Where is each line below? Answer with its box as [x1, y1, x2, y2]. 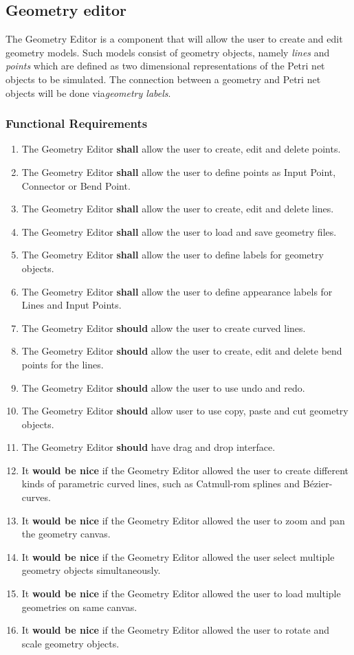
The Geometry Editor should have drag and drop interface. [21, 440, 276, 454]
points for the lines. [21, 357, 104, 371]
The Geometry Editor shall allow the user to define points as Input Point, [21, 164, 336, 179]
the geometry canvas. [21, 526, 111, 541]
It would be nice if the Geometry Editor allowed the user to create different [21, 463, 349, 477]
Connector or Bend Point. [21, 178, 131, 192]
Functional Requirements [5, 115, 148, 132]
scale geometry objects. [21, 636, 120, 650]
